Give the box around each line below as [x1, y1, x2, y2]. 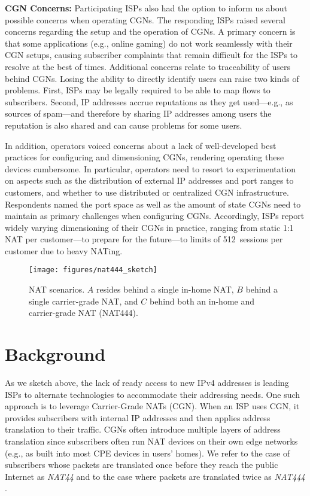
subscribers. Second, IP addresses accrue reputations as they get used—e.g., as [5, 95, 293, 108]
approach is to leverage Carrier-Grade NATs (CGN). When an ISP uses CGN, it [5, 400, 300, 412]
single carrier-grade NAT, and [29, 294, 138, 307]
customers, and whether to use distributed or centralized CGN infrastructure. [5, 185, 289, 198]
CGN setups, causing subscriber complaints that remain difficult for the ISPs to [5, 48, 298, 61]
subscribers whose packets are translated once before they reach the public [5, 458, 278, 471]
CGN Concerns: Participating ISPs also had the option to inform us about [5, 2, 287, 14]
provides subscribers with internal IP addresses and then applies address [5, 411, 271, 424]
